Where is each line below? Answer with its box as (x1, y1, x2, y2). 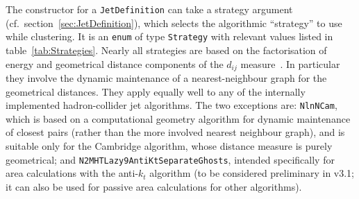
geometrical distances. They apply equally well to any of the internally (6, 84, 306, 98)
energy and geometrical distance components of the (6, 56, 224, 71)
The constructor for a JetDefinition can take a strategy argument (6, 2, 293, 16)
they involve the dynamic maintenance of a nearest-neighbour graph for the (6, 70, 327, 85)
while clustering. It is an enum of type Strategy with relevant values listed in (6, 29, 333, 44)
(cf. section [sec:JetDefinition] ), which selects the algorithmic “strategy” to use (6, 15, 342, 30)
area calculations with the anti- (6, 166, 139, 180)
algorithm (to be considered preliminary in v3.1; (149, 166, 355, 180)
